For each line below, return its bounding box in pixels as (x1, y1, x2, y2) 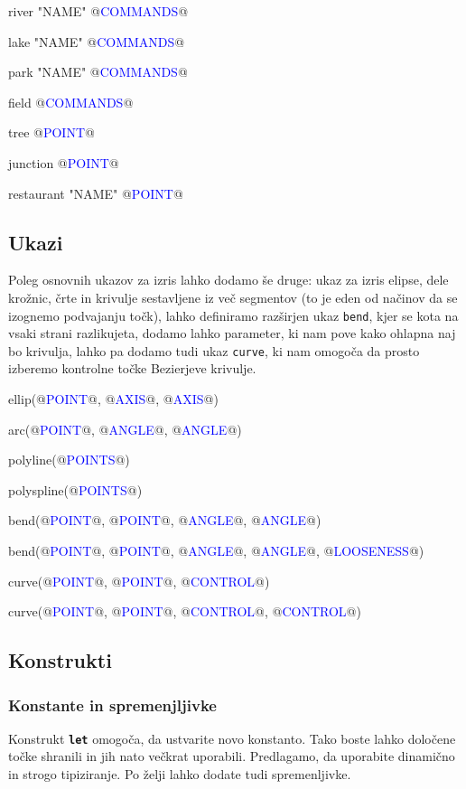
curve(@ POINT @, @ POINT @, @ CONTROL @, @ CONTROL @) (8, 602, 361, 621)
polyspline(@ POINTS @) (8, 480, 143, 499)
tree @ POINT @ (8, 123, 95, 142)
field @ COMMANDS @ (8, 92, 134, 111)
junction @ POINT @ (8, 153, 119, 172)
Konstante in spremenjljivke (8, 693, 217, 716)
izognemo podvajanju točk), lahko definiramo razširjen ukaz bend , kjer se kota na (8, 305, 459, 324)
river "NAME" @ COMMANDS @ (8, 2, 189, 20)
